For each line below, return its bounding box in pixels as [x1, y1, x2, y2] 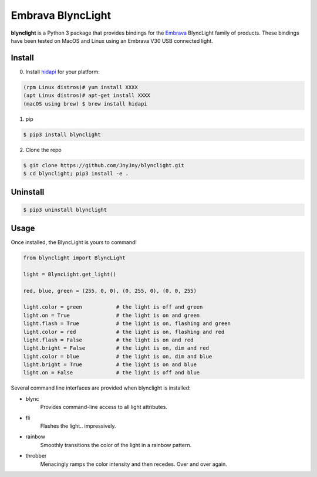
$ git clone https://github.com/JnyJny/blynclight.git [23, 162, 184, 168]
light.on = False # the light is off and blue [23, 370, 200, 376]
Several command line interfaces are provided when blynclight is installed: [11, 384, 191, 391]
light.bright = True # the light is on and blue [23, 361, 197, 368]
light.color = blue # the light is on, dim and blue [23, 353, 213, 360]
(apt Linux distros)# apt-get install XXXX [23, 92, 151, 99]
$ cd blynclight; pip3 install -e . [23, 170, 129, 177]
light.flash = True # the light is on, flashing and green [23, 320, 231, 327]
